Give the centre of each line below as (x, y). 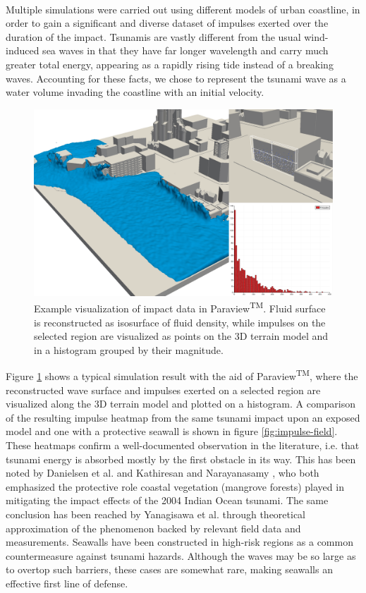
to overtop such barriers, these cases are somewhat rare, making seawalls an (169, 569)
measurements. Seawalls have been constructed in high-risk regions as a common (179, 542)
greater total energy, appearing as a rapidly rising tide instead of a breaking (170, 64)
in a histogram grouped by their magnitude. (129, 349)
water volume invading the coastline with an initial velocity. (135, 92)
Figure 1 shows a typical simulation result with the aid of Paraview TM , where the (182, 375)
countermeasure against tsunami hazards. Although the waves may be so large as (181, 555)
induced (23, 50)
